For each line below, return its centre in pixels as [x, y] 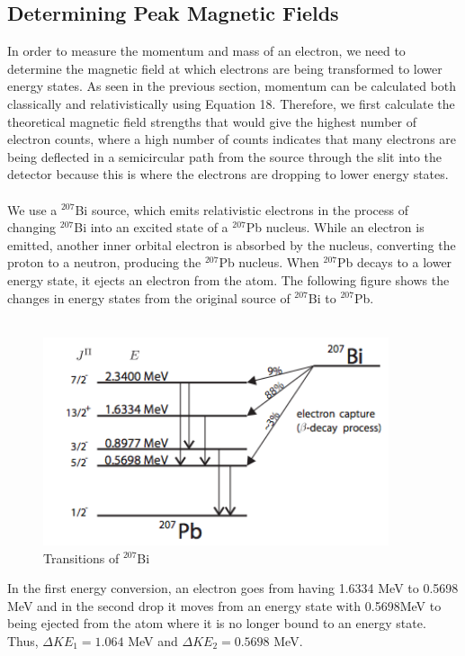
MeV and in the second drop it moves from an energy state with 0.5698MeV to [224, 605]
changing [32, 227]
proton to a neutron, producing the [104, 262]
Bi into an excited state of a [151, 227]
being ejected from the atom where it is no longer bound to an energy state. [217, 623]
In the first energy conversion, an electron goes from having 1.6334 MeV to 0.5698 [233, 588]
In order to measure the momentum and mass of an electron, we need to [206, 51]
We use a [32, 209]
